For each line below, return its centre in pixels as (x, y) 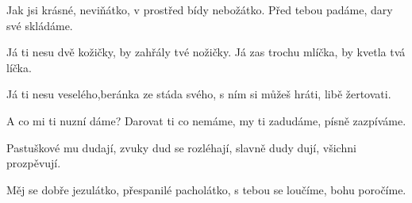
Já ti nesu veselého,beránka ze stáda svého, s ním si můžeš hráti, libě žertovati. (199, 94)
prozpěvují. (34, 163)
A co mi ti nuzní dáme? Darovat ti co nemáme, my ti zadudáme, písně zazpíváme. (206, 120)
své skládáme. (40, 25)
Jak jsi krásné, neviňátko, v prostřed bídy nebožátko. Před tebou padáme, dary (200, 10)
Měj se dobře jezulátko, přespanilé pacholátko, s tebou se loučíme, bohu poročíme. (206, 189)
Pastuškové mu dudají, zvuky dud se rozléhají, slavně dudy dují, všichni (181, 147)
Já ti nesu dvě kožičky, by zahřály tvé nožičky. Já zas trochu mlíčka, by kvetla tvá (206, 52)
